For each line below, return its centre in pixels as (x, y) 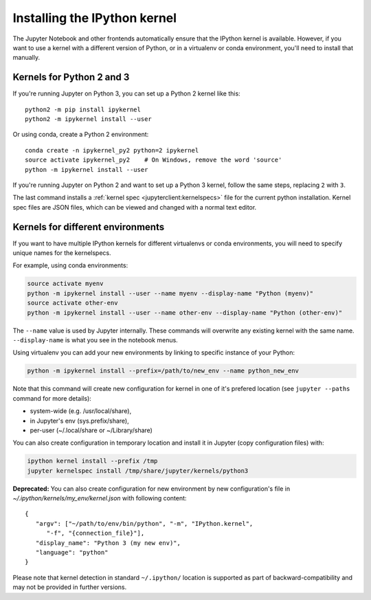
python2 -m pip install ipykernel (83, 109)
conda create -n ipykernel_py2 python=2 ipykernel (112, 150)
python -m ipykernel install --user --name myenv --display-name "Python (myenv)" (170, 293)
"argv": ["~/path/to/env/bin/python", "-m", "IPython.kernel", (144, 523)
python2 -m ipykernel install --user (89, 119)
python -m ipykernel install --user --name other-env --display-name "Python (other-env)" (185, 312)
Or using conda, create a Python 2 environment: (81, 135)
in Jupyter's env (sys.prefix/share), (80, 421)
